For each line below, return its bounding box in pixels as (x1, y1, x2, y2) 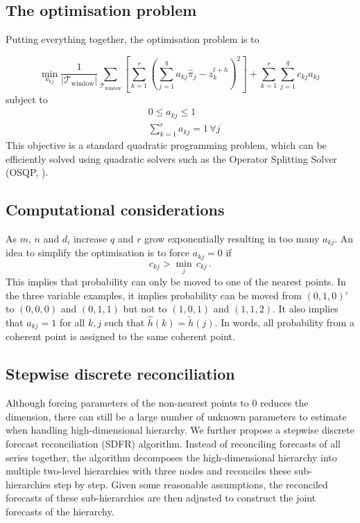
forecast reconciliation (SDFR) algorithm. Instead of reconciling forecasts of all (6, 436, 341, 451)
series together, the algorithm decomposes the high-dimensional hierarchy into (6, 450, 337, 464)
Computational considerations (6, 199, 225, 220)
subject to (6, 91, 48, 106)
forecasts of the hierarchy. (6, 504, 114, 519)
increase (73, 231, 108, 245)
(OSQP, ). (6, 165, 49, 179)
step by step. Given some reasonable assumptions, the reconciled (53, 477, 328, 491)
